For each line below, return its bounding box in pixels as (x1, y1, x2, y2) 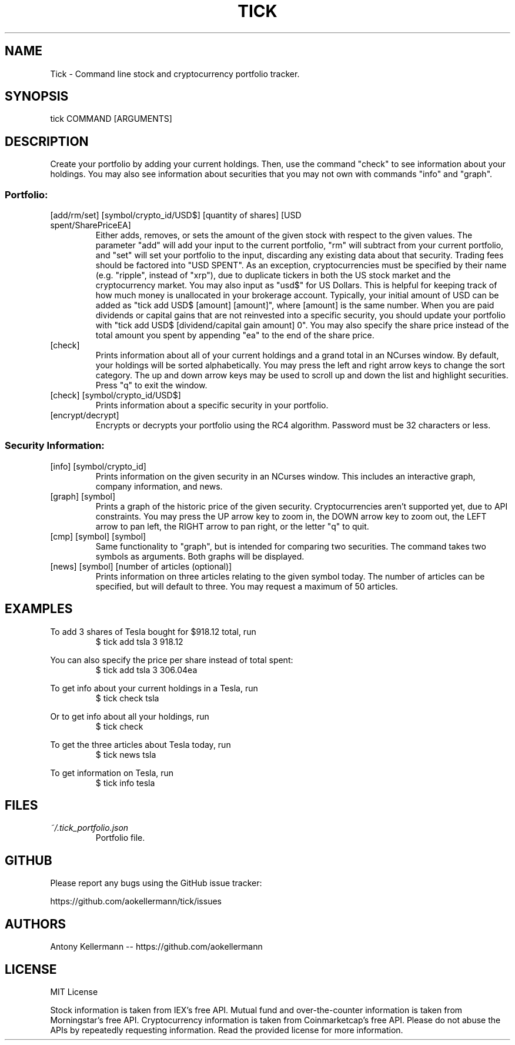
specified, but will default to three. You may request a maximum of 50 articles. (95, 581, 398, 591)
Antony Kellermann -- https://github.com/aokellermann (50, 941, 263, 952)
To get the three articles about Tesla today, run (50, 739, 231, 750)
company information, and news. (95, 481, 223, 491)
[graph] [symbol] (50, 491, 116, 501)
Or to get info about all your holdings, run (50, 711, 209, 721)
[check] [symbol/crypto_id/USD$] (50, 390, 181, 401)
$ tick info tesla (95, 777, 155, 788)
